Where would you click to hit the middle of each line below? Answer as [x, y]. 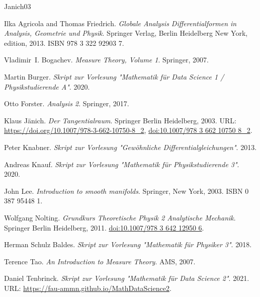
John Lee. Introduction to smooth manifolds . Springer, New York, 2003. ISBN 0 [126, 191]
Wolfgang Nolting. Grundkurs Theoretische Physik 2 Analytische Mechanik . [120, 217]
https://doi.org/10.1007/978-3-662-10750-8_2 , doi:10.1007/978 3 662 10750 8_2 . [128, 130]
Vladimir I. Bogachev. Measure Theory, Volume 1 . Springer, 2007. [106, 60]
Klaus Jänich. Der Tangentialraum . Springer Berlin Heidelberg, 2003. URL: [120, 120]
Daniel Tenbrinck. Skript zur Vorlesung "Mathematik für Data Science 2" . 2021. [127, 278]
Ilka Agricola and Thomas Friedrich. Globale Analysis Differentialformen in [120, 23]
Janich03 [18, 6]
